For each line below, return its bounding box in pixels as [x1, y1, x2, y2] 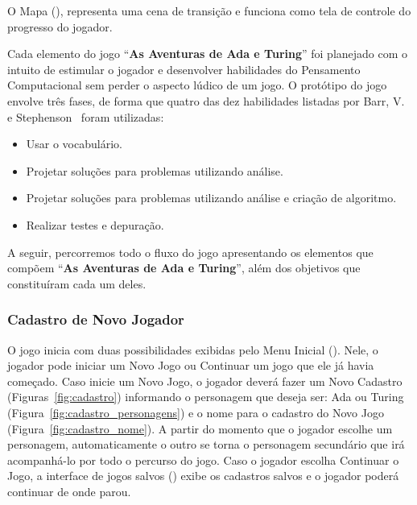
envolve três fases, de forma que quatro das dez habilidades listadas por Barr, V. [7, 92, 405, 109]
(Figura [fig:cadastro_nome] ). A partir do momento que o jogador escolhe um [7, 420, 393, 437]
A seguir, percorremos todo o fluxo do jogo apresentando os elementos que [7, 243, 374, 260]
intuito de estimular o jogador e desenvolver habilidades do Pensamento [7, 60, 361, 77]
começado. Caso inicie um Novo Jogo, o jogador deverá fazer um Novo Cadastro [7, 372, 403, 389]
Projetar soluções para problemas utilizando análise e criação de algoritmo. [26, 189, 397, 206]
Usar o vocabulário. [26, 135, 122, 152]
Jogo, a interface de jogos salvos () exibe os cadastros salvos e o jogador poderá [7, 467, 399, 484]
